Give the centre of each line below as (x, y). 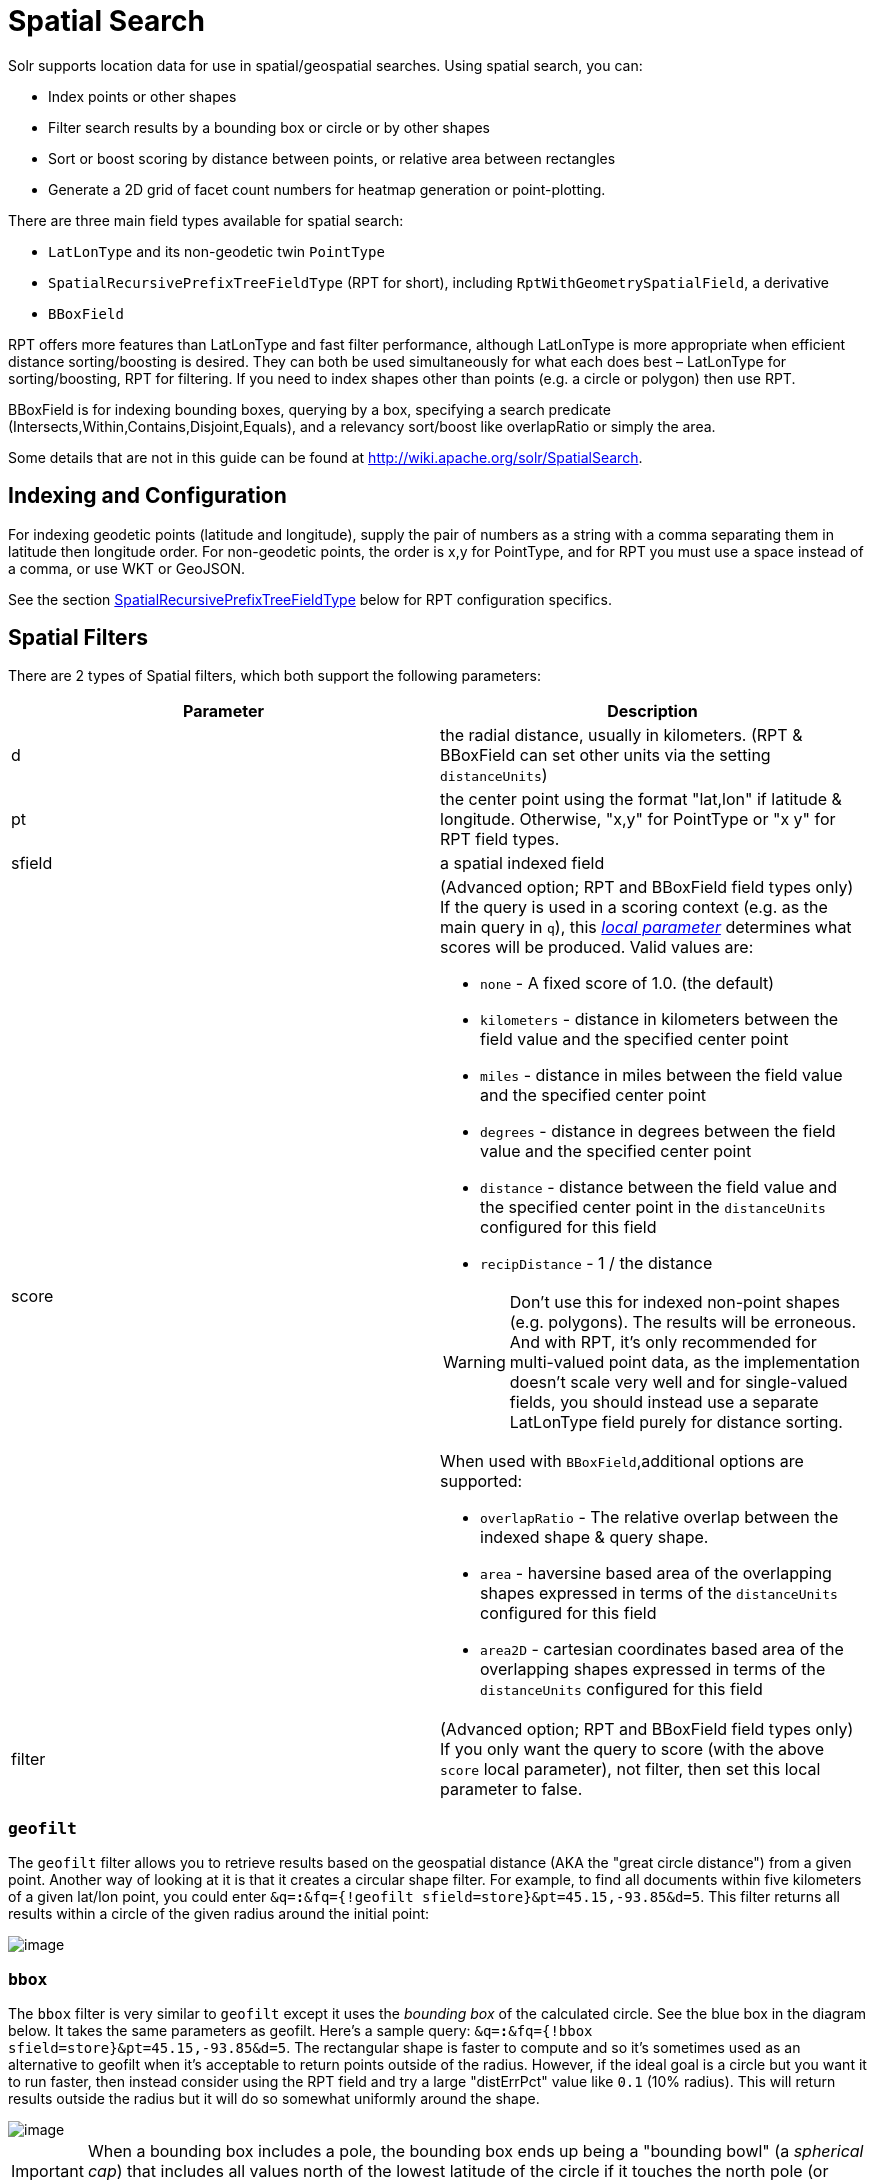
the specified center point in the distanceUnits (653, 1207)
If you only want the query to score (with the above (632, 1749)
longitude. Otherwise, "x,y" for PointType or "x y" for (638, 819)
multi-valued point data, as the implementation (684, 1362)
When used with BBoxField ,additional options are (622, 1461)
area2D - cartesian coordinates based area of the (662, 1649)
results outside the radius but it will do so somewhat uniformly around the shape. (274, 2098)
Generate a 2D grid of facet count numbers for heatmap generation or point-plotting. (327, 189)
